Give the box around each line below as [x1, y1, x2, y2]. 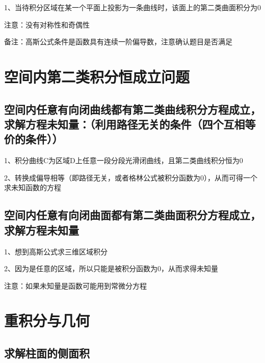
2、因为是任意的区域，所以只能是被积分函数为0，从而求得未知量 [4, 263, 218, 274]
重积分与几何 [4, 310, 90, 331]
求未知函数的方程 [4, 182, 61, 193]
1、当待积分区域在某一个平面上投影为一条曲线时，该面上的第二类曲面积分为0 [4, 2, 261, 12]
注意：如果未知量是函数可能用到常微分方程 [4, 280, 147, 291]
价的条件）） [4, 131, 63, 147]
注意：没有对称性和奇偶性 [4, 19, 90, 30]
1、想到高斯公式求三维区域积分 [4, 246, 108, 256]
